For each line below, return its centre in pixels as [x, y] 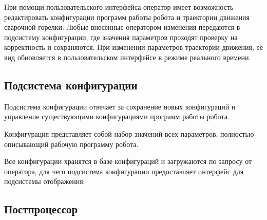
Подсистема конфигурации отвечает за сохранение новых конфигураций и [120, 106]
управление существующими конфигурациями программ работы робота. [117, 116]
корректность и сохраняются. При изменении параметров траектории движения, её [134, 47]
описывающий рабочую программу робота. [71, 144]
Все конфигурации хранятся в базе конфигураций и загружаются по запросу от [128, 161]
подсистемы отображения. [45, 181]
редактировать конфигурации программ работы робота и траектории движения [127, 17]
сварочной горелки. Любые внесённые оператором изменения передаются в [122, 27]
